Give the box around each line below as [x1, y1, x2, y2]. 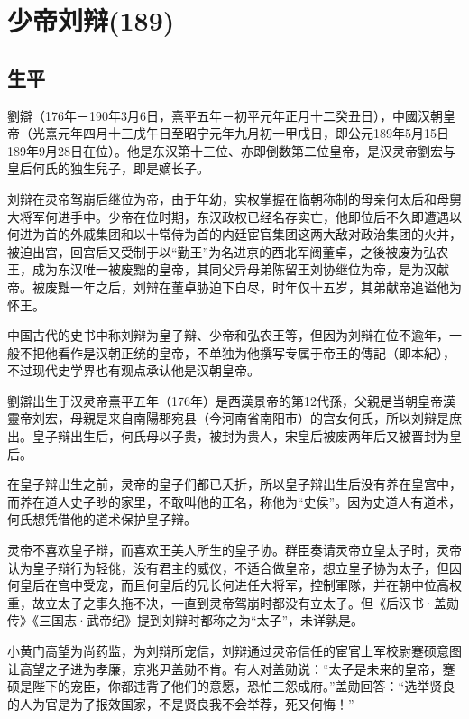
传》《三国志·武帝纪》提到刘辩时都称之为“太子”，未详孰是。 [7, 611, 364, 630]
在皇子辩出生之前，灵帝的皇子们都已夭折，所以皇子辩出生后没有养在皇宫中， [7, 475, 462, 493]
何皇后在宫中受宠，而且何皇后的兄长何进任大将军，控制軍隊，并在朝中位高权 [7, 576, 462, 595]
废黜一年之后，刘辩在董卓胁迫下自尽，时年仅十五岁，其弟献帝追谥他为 [44, 277, 462, 296]
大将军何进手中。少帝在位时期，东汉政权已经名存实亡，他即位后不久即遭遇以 [7, 207, 462, 226]
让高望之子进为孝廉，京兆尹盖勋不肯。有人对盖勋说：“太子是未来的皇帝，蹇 [7, 659, 455, 678]
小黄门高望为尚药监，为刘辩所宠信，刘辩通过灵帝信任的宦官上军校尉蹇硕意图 [7, 641, 462, 660]
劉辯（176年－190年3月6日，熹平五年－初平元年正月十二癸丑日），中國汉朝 [7, 106, 443, 124]
